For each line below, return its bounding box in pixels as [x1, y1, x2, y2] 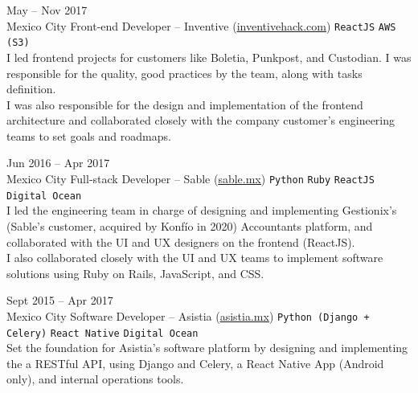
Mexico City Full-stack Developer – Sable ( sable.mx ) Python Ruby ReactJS [6, 170, 375, 187]
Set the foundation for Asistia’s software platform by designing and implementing [6, 339, 408, 356]
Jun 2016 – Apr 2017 [6, 154, 110, 171]
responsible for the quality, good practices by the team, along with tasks [6, 64, 363, 81]
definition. [6, 80, 56, 97]
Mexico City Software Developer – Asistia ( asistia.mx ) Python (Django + [6, 307, 370, 324]
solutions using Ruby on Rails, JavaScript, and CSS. [6, 264, 264, 281]
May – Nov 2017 [6, 2, 88, 18]
